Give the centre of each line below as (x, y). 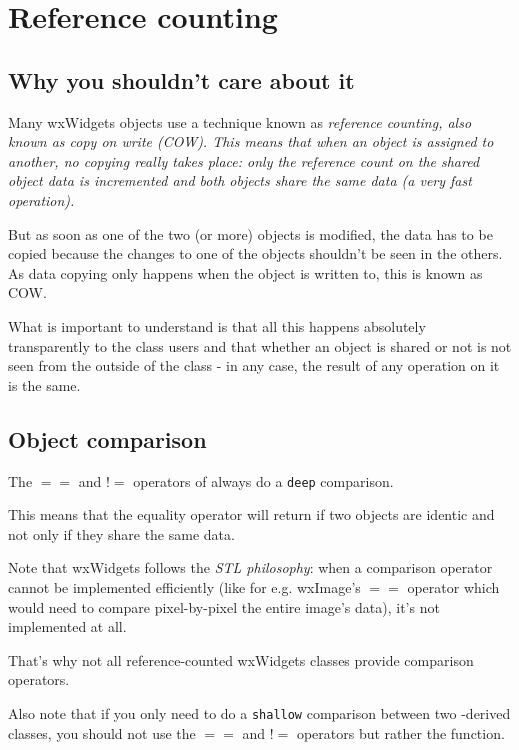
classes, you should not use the (102, 732)
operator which (453, 586)
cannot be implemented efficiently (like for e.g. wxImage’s (184, 586)
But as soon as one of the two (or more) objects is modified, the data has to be (250, 233)
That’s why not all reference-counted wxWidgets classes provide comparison (241, 659)
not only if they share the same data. (121, 533)
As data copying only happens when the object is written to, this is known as (245, 272)
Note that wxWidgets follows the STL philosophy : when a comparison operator (250, 567)
